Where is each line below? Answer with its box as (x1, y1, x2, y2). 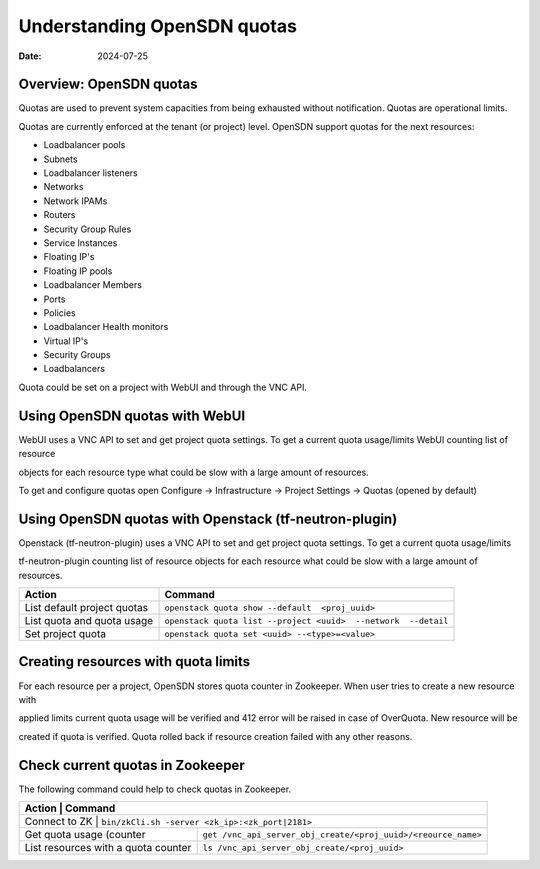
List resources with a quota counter (24, 841, 192, 855)
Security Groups (43, 349, 111, 361)
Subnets (43, 153, 79, 165)
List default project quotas (24, 601, 149, 615)
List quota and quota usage (24, 614, 154, 628)
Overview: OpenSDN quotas (18, 76, 198, 93)
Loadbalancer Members (43, 279, 142, 291)
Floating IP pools (43, 265, 113, 277)
